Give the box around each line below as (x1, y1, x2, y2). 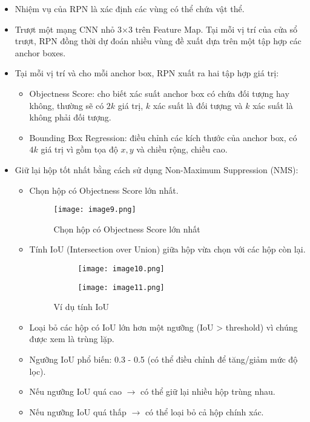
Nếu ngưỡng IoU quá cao (29, 385, 122, 398)
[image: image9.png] (53, 205, 136, 214)
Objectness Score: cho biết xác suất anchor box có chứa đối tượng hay (29, 87, 289, 99)
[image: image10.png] (77, 264, 165, 273)
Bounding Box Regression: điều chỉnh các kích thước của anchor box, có (29, 131, 297, 143)
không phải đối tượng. (29, 111, 111, 124)
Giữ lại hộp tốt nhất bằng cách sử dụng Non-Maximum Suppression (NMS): (15, 163, 298, 176)
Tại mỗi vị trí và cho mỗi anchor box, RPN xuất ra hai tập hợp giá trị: (15, 67, 279, 79)
